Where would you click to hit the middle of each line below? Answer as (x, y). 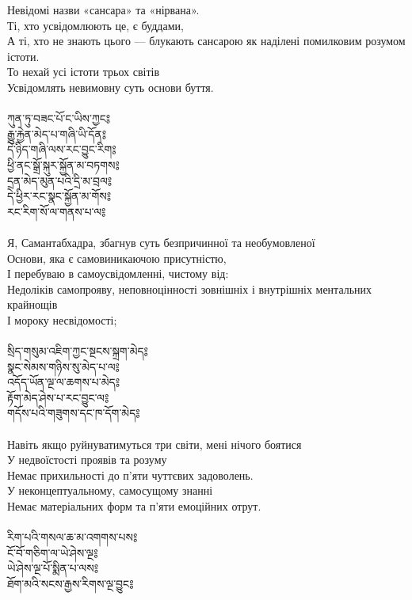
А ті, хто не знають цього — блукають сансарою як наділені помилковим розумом (206, 41)
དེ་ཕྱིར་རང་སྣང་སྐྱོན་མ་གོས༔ (59, 196)
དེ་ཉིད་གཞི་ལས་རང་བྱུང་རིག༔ (62, 149)
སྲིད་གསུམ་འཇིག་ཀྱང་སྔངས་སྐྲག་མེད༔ (78, 351)
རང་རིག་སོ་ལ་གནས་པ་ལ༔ (57, 211)
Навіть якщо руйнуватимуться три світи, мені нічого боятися (154, 444)
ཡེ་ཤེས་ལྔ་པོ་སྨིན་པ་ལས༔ (53, 568)
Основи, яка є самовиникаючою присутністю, (117, 258)
